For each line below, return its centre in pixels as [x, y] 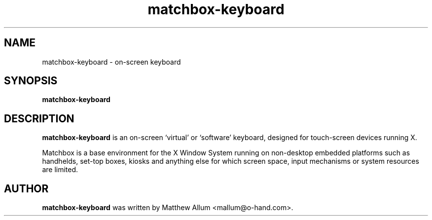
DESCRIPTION [39, 118]
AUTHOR [26, 188]
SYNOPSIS [31, 81]
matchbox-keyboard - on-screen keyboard [111, 62]
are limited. [60, 170]
